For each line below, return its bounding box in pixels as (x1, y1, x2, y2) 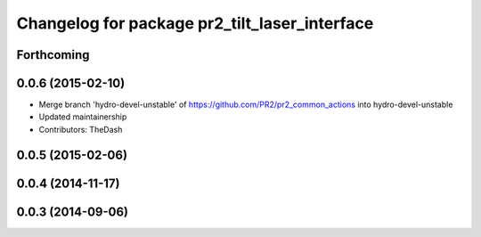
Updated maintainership (38, 111, 127, 122)
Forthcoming (16, 47, 90, 62)
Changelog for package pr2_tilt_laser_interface (16, 13, 374, 33)
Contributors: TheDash (38, 124, 123, 135)
